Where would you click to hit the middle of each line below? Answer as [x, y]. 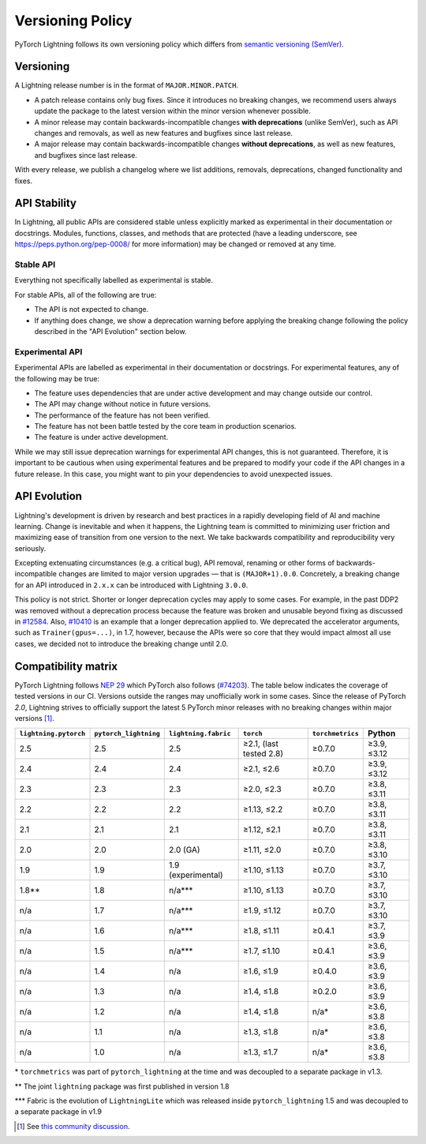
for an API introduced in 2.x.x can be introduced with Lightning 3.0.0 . [131, 585]
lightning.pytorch [52, 733]
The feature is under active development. [101, 437]
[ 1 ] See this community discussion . [73, 1126]
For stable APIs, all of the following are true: [86, 294]
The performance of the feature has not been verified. [122, 415]
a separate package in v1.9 [58, 1112]
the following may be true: [57, 378]
